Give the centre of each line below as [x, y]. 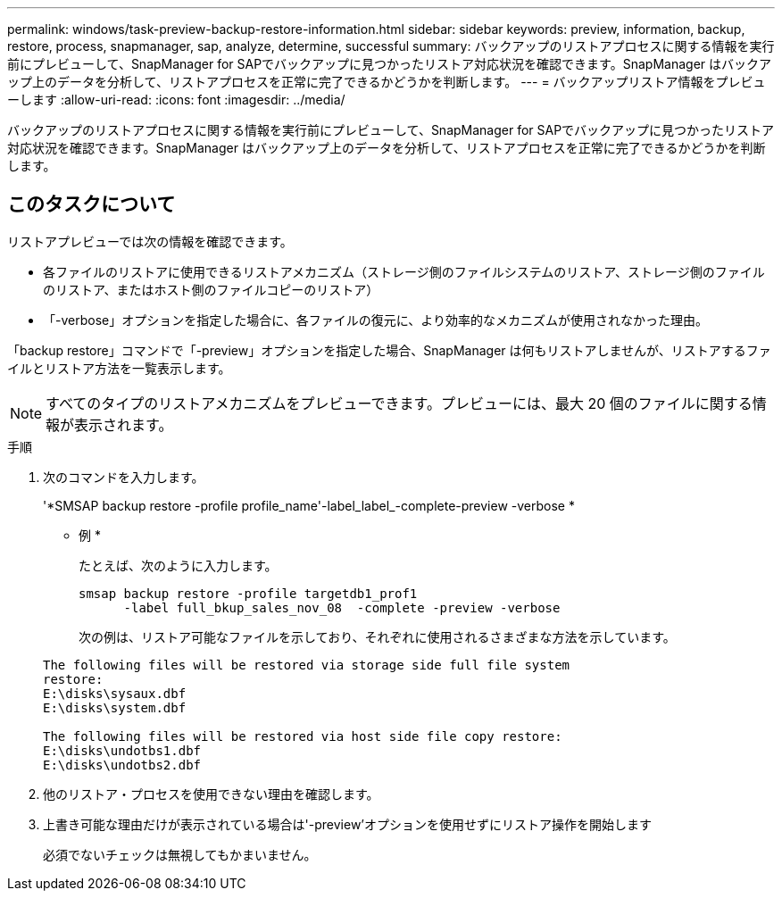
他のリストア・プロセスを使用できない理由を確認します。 [211, 794]
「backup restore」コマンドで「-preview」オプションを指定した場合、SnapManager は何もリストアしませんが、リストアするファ [389, 350]
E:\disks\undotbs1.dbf [122, 750]
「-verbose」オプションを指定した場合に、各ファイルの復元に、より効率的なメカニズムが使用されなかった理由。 [376, 320]
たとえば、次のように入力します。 [178, 565]
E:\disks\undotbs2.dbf [122, 765]
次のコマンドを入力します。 [124, 477]
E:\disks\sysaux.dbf [115, 693]
